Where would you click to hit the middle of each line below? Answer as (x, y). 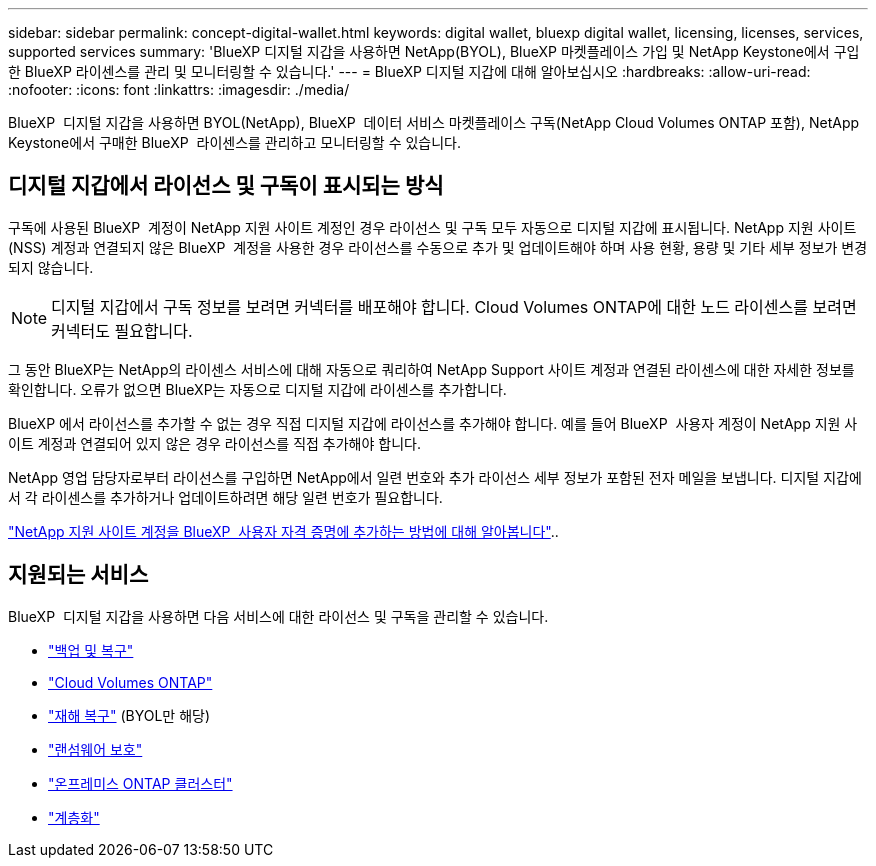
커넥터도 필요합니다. (122, 330)
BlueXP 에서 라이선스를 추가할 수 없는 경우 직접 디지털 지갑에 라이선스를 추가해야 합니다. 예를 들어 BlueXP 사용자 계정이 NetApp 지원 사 (433, 423)
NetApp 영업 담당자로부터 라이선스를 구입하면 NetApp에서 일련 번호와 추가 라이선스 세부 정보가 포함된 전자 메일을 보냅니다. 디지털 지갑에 (435, 477)
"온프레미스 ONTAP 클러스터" (140, 783)
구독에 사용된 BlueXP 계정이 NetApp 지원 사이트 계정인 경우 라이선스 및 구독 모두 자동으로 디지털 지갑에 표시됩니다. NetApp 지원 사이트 (432, 227)
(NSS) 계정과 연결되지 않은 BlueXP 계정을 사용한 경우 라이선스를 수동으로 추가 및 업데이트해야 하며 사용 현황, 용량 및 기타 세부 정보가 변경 (438, 247)
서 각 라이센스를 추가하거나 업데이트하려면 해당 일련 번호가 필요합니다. (225, 497)
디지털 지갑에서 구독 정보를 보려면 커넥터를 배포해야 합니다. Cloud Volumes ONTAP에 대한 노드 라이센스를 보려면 (454, 306)
